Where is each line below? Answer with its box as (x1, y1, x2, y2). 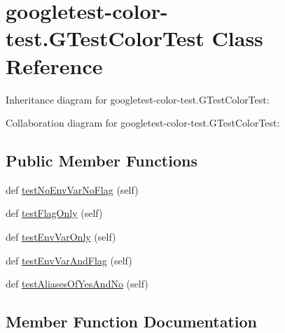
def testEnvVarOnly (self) (6, 229, 116, 244)
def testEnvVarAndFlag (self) (6, 253, 132, 267)
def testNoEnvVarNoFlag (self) (6, 182, 139, 197)
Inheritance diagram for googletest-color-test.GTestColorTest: (6, 92, 270, 106)
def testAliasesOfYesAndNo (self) (6, 276, 148, 291)
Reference (6, 51, 103, 80)
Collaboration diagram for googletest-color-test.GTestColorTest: (6, 115, 280, 130)
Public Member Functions (6, 150, 197, 171)
